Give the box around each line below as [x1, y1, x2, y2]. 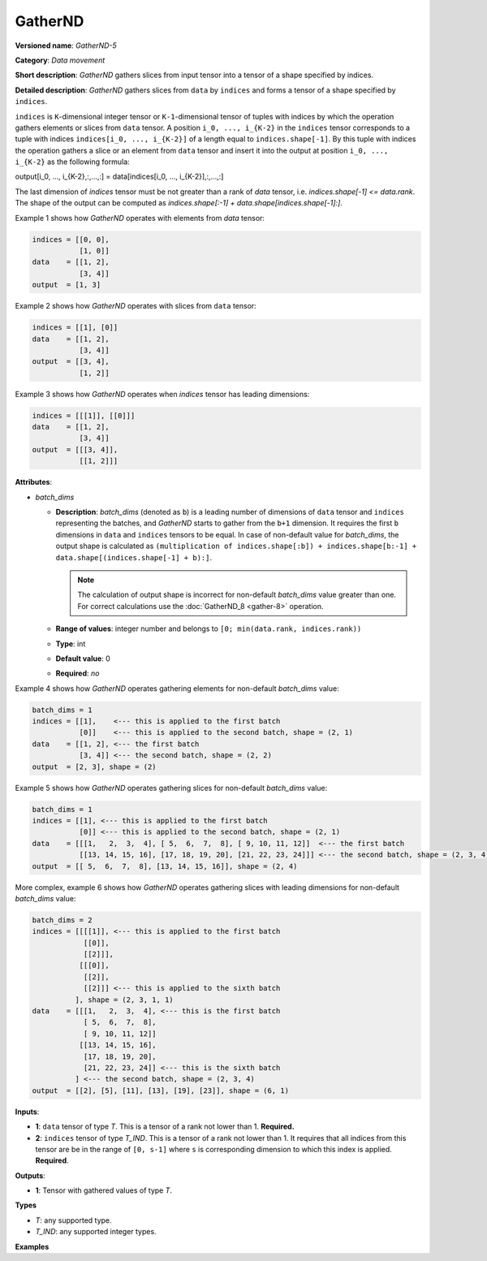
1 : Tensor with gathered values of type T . [35, 1185, 173, 1195]
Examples [15, 1242, 50, 1251]
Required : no [55, 668, 100, 678]
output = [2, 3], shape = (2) [32, 762, 157, 771]
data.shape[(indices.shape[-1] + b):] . [55, 552, 213, 562]
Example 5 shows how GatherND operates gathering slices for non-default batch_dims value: [15, 783, 328, 792]
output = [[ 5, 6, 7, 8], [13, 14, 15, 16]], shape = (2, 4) [32, 862, 298, 870]
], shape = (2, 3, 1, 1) [74, 995, 174, 1004]
